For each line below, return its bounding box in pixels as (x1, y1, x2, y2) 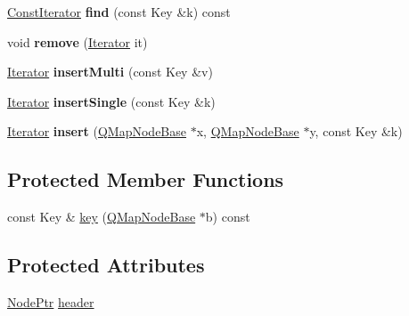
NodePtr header (7, 292, 94, 311)
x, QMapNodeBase (196, 122, 299, 141)
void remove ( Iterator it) (7, 32, 148, 51)
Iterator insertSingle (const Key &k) (7, 92, 216, 110)
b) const (205, 207, 250, 226)
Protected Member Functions (7, 166, 284, 193)
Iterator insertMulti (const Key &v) (7, 62, 213, 81)
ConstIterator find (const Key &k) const (7, 3, 231, 20)
